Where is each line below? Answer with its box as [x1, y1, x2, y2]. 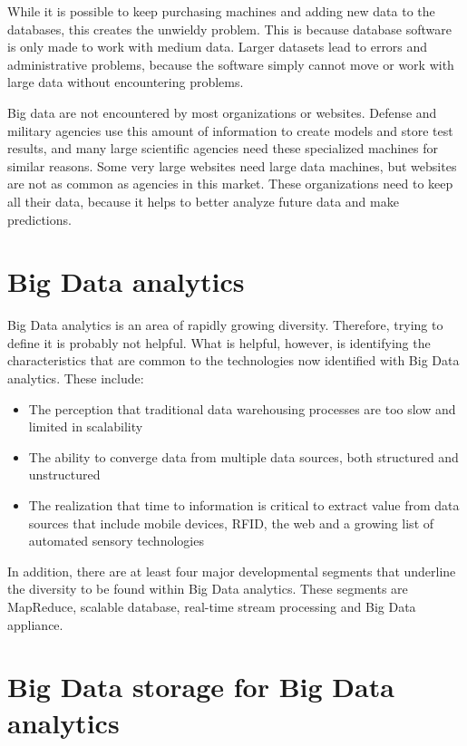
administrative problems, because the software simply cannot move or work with [7, 54, 454, 73]
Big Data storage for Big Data [7, 668, 394, 705]
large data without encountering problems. [7, 73, 244, 92]
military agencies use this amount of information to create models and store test [7, 121, 453, 140]
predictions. [7, 209, 72, 228]
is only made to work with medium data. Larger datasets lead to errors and [7, 37, 428, 56]
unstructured [28, 465, 101, 484]
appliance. [7, 615, 63, 634]
